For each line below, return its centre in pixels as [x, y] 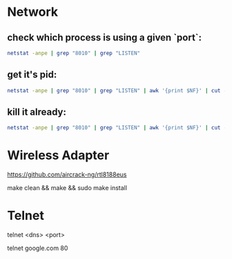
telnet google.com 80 [38, 248]
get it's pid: [32, 75]
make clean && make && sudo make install [67, 188]
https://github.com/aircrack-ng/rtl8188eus [67, 175]
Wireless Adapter [58, 155]
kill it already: [37, 112]
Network [33, 12]
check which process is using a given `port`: [105, 38]
